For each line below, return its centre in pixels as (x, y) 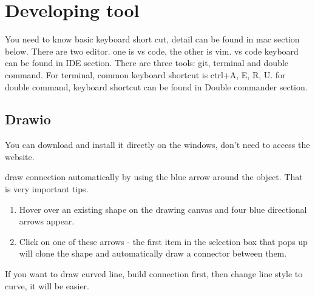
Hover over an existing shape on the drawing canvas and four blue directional (163, 209)
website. (20, 156)
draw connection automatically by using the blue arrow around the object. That (154, 177)
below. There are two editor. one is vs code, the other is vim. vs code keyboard (152, 51)
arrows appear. (47, 221)
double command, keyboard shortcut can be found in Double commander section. (156, 86)
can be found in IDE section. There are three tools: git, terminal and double (147, 63)
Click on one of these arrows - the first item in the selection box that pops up (163, 241)
